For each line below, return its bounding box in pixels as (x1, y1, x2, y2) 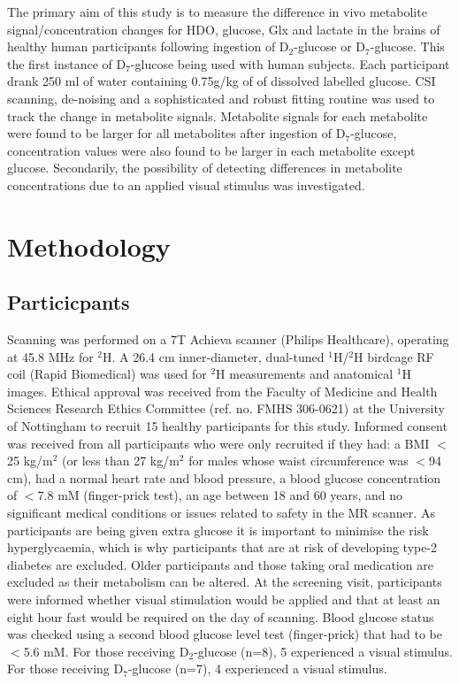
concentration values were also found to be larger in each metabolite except (7, 141, 416, 159)
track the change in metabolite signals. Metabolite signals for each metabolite (7, 106, 428, 125)
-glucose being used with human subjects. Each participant (130, 54, 450, 73)
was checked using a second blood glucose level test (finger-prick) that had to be (7, 625, 442, 643)
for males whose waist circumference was (188, 451, 409, 470)
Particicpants (7, 288, 130, 316)
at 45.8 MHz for (7, 347, 94, 365)
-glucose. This (370, 37, 445, 56)
